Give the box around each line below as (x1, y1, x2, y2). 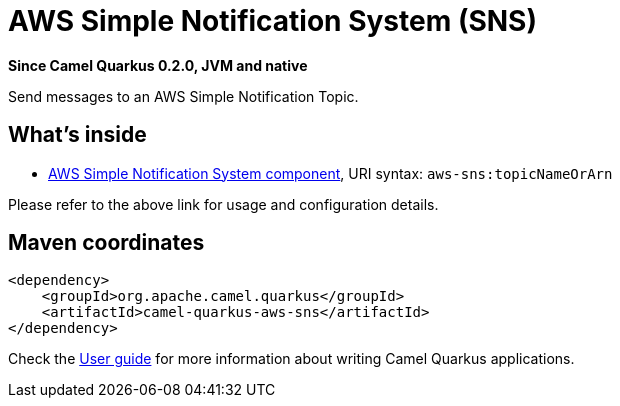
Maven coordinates (8, 230, 205, 256)
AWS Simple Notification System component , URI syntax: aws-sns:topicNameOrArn (48, 164, 613, 182)
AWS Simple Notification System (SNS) (8, 4, 538, 38)
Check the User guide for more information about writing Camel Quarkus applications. (8, 350, 575, 368)
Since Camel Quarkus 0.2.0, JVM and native (8, 56, 308, 74)
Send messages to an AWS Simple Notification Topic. (8, 87, 359, 105)
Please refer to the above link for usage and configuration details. (8, 195, 439, 213)
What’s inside (8, 122, 147, 148)
